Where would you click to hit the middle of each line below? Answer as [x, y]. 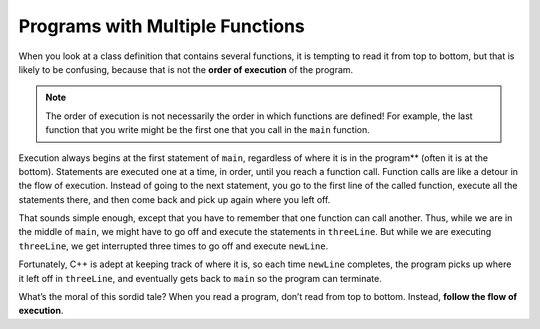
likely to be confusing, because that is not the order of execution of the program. [186, 69]
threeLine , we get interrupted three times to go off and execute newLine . [173, 246]
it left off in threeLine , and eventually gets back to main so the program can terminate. [200, 278]
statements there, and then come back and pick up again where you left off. [174, 199]
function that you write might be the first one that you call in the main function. [207, 130]
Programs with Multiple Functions [161, 26]
